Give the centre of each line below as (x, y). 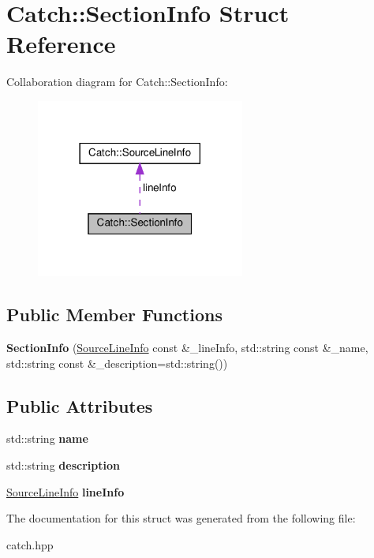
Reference (61, 44)
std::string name (47, 438)
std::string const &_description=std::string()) (117, 363)
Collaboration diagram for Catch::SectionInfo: (117, 82)
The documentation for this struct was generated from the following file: (181, 518)
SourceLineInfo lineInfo (65, 491)
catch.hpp (30, 544)
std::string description (63, 464)
